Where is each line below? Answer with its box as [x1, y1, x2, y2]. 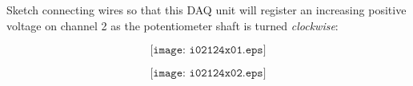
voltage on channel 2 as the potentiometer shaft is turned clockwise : [6, 17, 339, 33]
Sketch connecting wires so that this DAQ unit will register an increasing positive [6, 2, 407, 18]
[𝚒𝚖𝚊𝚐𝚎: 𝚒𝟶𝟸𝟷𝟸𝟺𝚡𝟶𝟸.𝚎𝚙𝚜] [150, 68, 267, 80]
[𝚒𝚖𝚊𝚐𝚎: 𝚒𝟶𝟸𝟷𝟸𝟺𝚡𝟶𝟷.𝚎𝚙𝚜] [150, 45, 267, 57]
